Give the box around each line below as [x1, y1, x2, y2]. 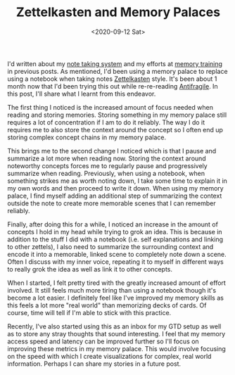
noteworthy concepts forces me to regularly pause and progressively [7, 161, 208, 170]
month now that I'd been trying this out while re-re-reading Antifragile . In [7, 82, 218, 90]
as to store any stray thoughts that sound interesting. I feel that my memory [7, 329, 226, 338]
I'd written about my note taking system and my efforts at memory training [7, 59, 223, 68]
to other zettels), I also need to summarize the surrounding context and [7, 242, 214, 250]
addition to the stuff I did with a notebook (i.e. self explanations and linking [7, 235, 224, 243]
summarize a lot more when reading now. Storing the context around [7, 154, 206, 163]
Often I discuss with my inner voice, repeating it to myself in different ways [7, 258, 224, 266]
